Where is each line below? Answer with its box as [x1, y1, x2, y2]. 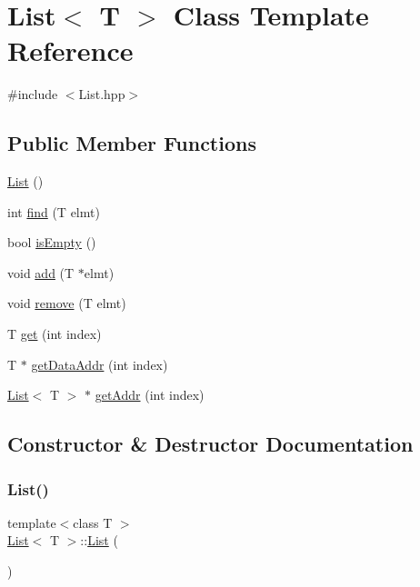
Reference [7, 32, 134, 69]
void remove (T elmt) [7, 293, 126, 313]
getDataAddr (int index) [31, 354, 168, 373]
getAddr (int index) [95, 385, 205, 404]
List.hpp [78, 85, 125, 104]
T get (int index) [7, 324, 102, 343]
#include [7, 85, 58, 104]
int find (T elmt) [7, 202, 100, 221]
